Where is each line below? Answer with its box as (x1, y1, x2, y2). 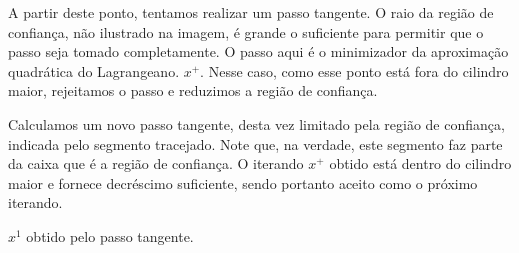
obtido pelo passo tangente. (26, 225, 194, 246)
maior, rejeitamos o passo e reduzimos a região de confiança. (8, 80, 378, 101)
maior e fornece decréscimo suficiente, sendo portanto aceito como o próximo (8, 172, 478, 193)
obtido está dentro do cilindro (329, 153, 512, 174)
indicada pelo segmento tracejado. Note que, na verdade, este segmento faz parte (8, 133, 503, 154)
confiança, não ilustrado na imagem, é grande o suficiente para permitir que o (8, 21, 484, 42)
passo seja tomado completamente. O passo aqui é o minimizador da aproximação (8, 41, 509, 62)
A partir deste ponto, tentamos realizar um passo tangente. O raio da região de (8, 2, 494, 22)
